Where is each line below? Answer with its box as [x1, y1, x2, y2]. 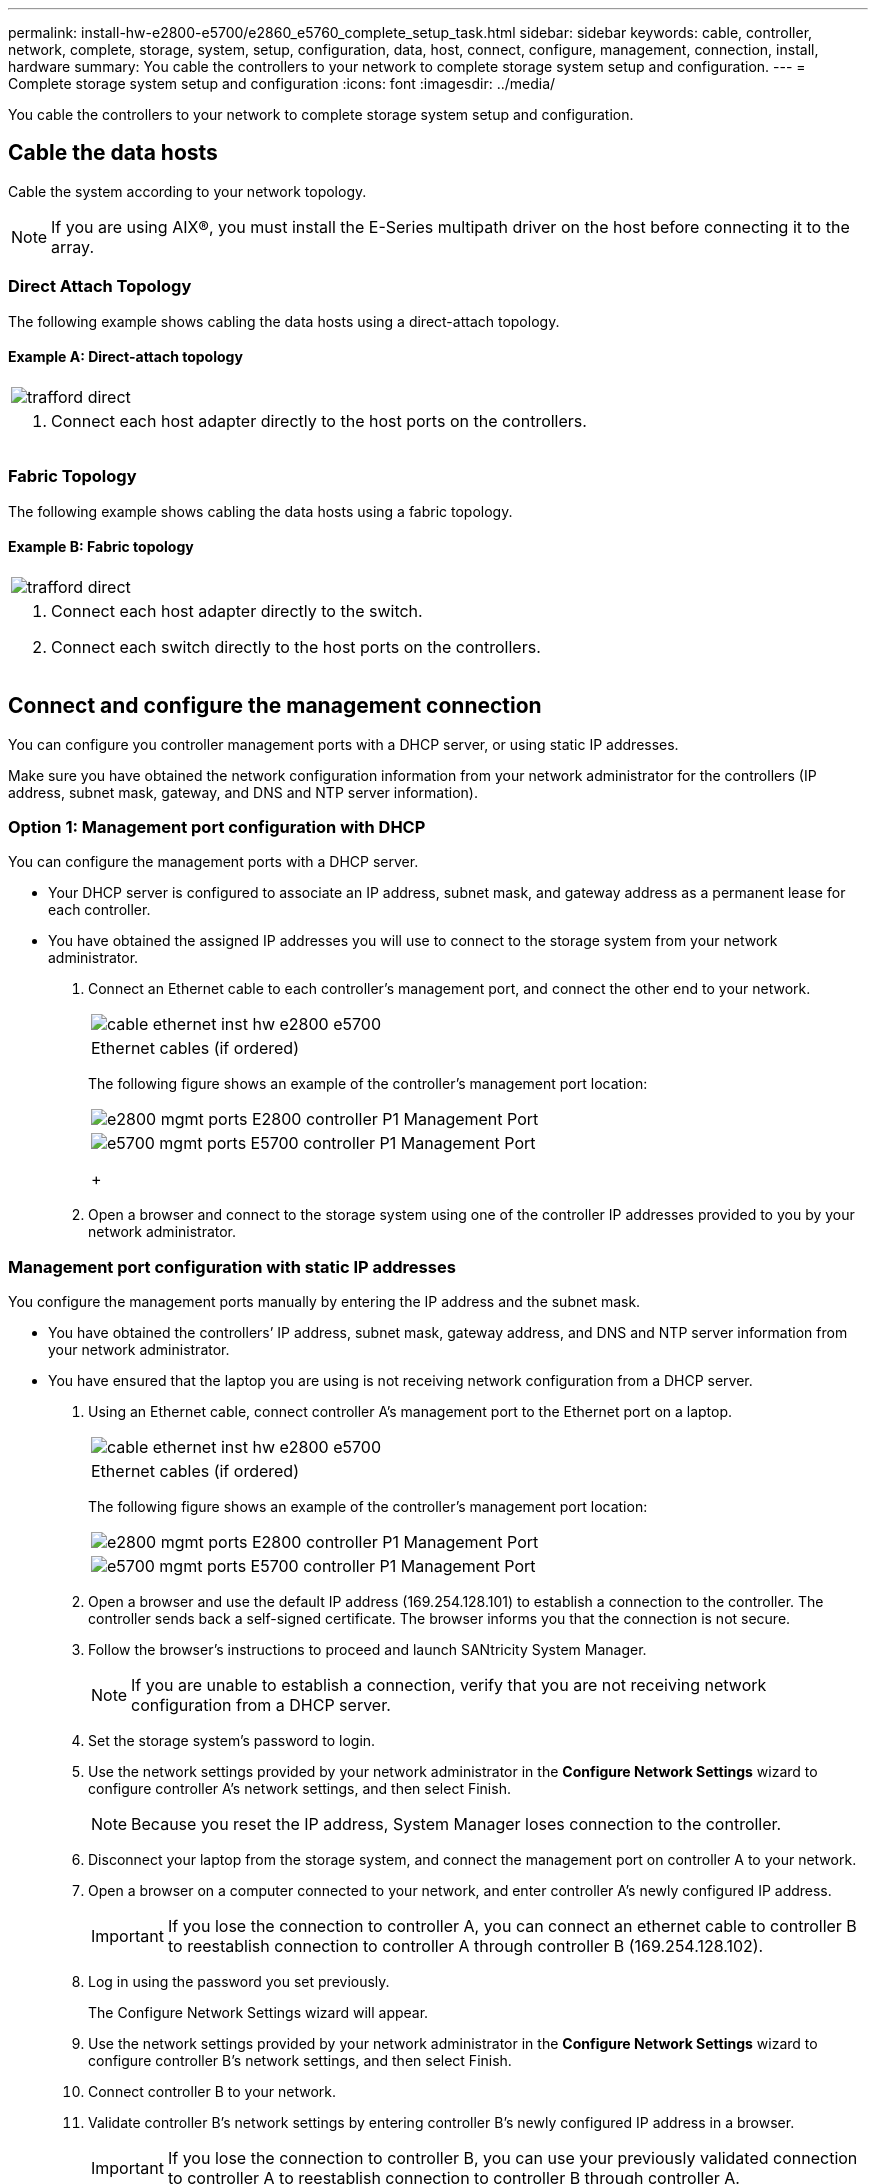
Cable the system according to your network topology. [8, 182, 367, 200]
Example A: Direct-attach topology [8, 348, 243, 366]
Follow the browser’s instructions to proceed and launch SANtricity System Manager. [88, 1641, 647, 1659]
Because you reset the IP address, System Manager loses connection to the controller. [131, 1814, 782, 1835]
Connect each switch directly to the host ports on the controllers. [51, 636, 541, 657]
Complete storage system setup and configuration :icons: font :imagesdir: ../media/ [8, 75, 556, 92]
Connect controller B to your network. [88, 2083, 337, 2101]
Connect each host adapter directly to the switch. [51, 600, 423, 621]
